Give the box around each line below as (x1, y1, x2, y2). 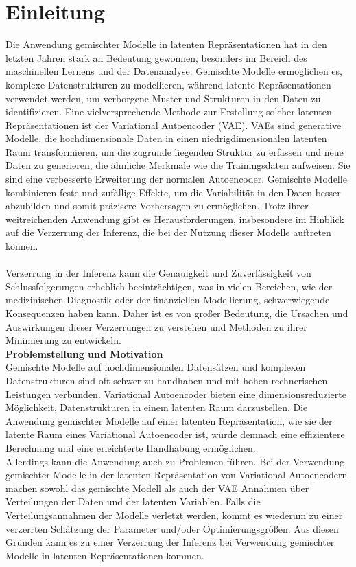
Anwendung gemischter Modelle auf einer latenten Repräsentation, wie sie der (5, 413, 333, 428)
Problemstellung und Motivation (5, 346, 163, 360)
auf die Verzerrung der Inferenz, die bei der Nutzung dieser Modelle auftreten (5, 225, 331, 240)
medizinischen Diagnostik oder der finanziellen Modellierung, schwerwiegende (5, 292, 330, 307)
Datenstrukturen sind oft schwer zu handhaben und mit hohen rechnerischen (5, 373, 328, 387)
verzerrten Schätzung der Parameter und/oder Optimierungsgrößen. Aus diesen (5, 521, 339, 535)
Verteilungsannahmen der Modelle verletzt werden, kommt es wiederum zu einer (5, 507, 343, 522)
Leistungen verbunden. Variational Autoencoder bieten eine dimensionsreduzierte (5, 386, 346, 401)
